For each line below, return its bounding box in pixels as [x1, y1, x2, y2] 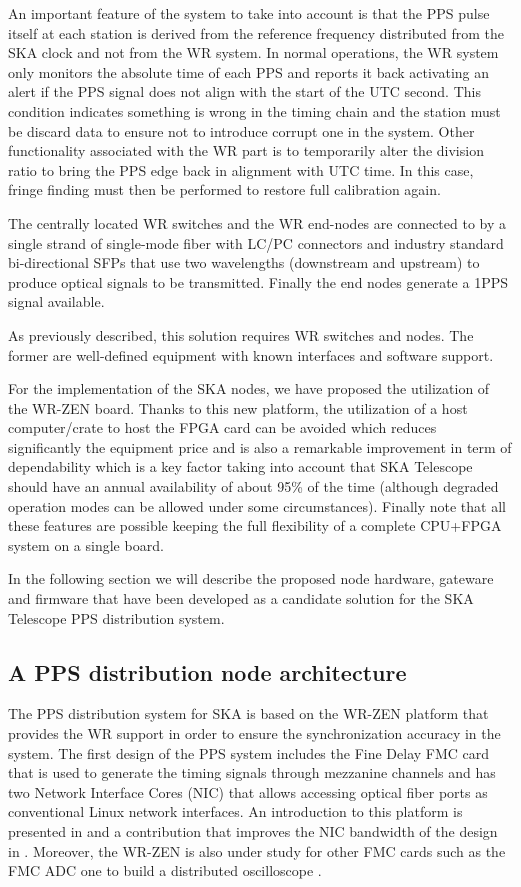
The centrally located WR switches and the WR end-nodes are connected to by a [8, 212, 507, 233]
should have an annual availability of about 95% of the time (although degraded [8, 476, 499, 497]
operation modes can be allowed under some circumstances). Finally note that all [8, 495, 506, 516]
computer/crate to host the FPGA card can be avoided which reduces [8, 417, 437, 438]
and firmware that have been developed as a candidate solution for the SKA [8, 588, 474, 609]
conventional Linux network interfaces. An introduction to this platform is [8, 801, 463, 822]
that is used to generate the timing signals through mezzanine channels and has [8, 762, 496, 783]
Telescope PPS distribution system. [8, 607, 225, 628]
